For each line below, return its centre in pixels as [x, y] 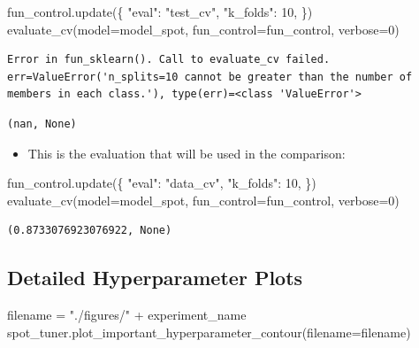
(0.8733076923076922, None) [90, 231]
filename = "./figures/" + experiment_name [127, 315]
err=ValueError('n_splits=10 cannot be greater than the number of [210, 77]
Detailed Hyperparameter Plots [155, 278]
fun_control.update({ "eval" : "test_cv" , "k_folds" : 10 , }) [160, 12]
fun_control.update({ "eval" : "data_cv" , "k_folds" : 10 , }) [162, 183]
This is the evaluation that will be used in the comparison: [187, 153]
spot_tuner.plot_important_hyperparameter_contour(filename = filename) [209, 332]
